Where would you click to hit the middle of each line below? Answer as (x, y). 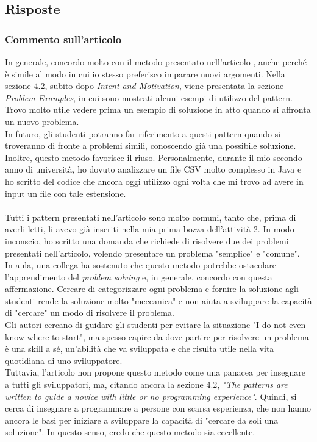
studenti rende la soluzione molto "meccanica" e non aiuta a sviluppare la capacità (158, 300)
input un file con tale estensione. (66, 193)
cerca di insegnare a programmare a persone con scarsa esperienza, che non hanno (158, 408)
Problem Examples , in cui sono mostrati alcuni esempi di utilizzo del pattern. (149, 97)
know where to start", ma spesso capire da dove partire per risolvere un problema (157, 336)
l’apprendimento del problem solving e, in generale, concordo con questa (139, 276)
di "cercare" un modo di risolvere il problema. (90, 312)
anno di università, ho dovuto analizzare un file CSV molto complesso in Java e (153, 169)
